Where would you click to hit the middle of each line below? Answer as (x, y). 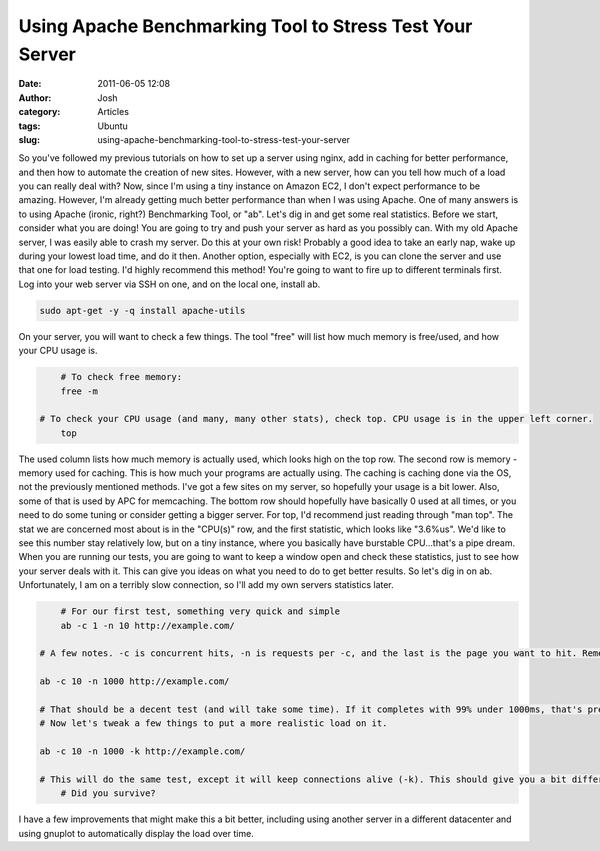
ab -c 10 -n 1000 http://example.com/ (134, 681)
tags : (29, 126)
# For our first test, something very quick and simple (200, 611)
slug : (29, 139)
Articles (113, 112)
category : (39, 112)
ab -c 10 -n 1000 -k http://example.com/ (142, 751)
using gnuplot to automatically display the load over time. (136, 833)
